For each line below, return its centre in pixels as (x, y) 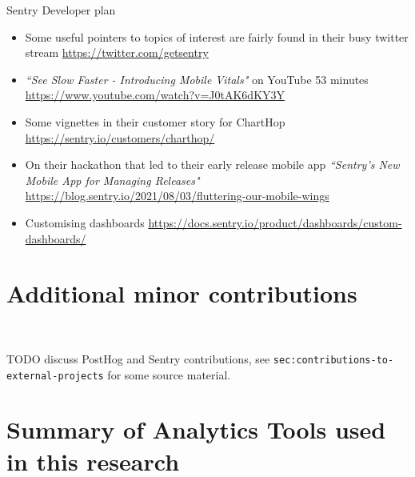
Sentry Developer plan (61, 10)
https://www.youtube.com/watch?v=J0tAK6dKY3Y (155, 95)
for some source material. (169, 374)
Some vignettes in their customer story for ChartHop (155, 121)
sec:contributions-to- (333, 360)
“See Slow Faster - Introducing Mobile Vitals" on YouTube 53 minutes (197, 79)
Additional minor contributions (182, 293)
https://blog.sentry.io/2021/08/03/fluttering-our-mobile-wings (177, 196)
